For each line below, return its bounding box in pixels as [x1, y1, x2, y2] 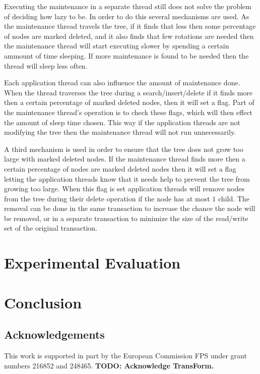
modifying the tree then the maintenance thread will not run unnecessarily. [4, 127, 236, 137]
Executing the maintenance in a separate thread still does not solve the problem [4, 1, 251, 11]
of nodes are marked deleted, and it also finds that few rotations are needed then [4, 30, 254, 41]
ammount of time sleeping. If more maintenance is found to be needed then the [4, 50, 249, 61]
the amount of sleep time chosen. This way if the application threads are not [4, 117, 240, 127]
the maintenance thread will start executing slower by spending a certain [4, 40, 229, 51]
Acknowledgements [4, 327, 105, 342]
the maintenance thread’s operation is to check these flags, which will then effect [4, 106, 253, 117]
